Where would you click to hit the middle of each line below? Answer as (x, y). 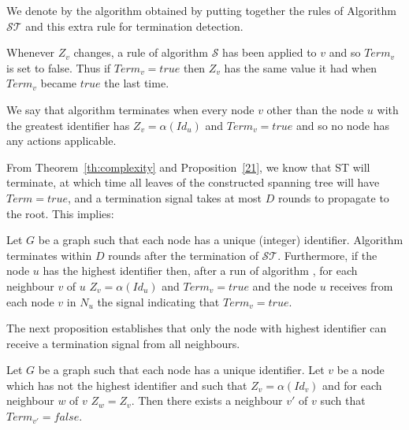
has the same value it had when (301, 67)
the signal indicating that (158, 301)
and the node (284, 285)
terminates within (49, 255)
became (59, 83)
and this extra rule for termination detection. (134, 26)
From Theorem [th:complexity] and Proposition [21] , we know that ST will (188, 167)
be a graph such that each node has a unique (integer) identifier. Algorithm (221, 240)
